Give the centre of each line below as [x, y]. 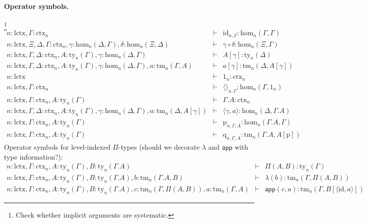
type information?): [34, 156]
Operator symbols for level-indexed [57, 146]
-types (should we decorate [159, 146]
